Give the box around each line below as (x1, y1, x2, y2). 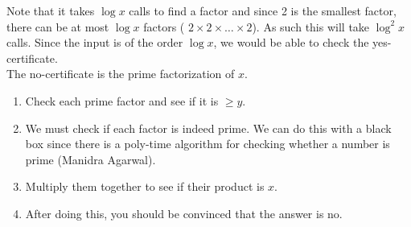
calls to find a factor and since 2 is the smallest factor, (129, 2, 397, 19)
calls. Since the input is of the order (6, 34, 183, 51)
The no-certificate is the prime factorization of (6, 65, 235, 82)
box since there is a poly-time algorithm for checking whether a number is (25, 135, 390, 152)
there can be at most (6, 18, 109, 35)
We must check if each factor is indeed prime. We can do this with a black (25, 119, 392, 136)
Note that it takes (6, 2, 95, 19)
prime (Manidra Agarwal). (25, 151, 156, 167)
